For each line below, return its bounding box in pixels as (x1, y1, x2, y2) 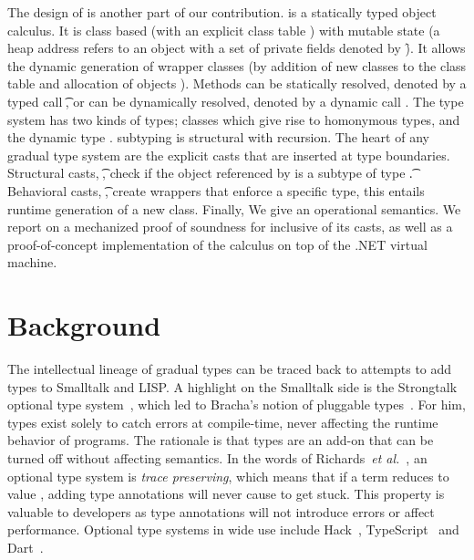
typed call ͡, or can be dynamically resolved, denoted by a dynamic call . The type (7, 91, 464, 110)
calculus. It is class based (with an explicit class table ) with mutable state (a (7, 20, 440, 39)
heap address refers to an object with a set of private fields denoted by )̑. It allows (7, 38, 466, 57)
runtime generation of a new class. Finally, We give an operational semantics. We (7, 199, 461, 218)
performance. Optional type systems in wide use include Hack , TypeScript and (7, 520, 459, 539)
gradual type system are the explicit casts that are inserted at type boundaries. (7, 145, 450, 164)
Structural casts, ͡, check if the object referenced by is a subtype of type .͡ (7, 163, 413, 182)
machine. (7, 253, 57, 272)
